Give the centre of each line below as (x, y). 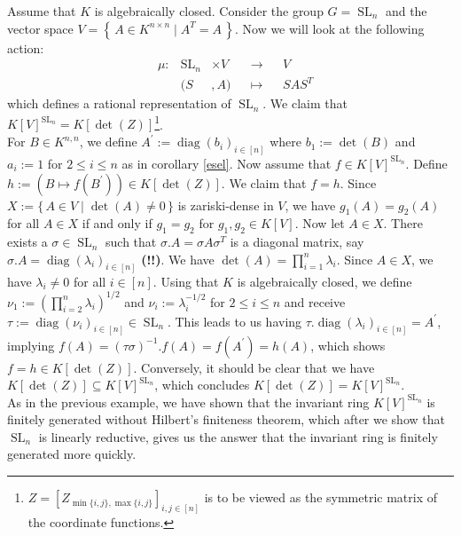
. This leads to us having (234, 321)
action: (26, 47)
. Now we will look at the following (329, 28)
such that (131, 242)
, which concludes (202, 385)
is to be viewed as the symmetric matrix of (321, 497)
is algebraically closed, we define (324, 281)
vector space (40, 28)
